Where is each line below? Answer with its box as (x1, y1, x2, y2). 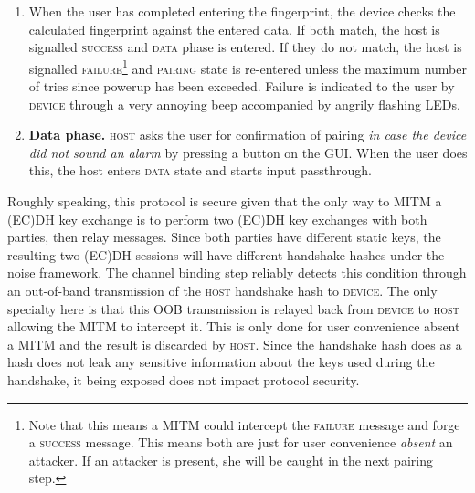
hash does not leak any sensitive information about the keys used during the (7, 352, 435, 372)
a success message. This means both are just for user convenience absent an (28, 433, 453, 452)
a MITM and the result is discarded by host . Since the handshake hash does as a (7, 334, 462, 353)
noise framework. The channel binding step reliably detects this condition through (7, 263, 467, 282)
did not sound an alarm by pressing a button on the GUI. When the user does (28, 142, 468, 162)
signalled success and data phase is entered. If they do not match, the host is (28, 37, 462, 57)
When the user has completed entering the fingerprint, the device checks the (28, 2, 456, 20)
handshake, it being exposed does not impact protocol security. (7, 370, 360, 389)
